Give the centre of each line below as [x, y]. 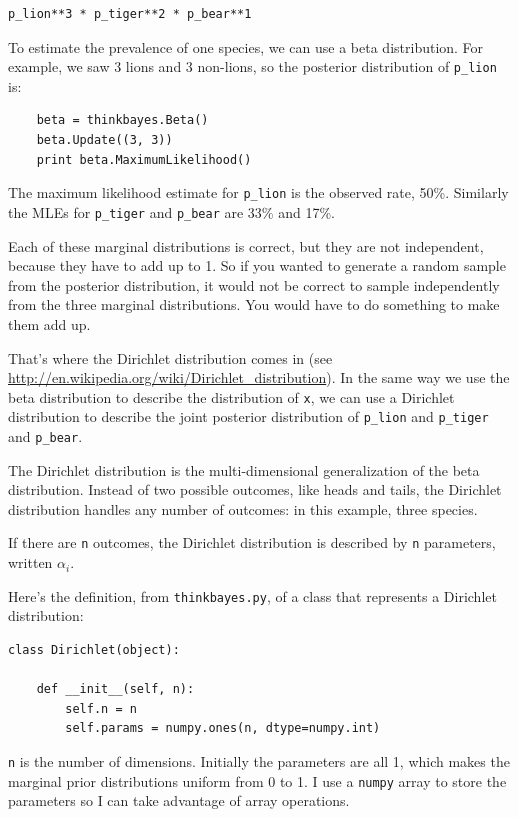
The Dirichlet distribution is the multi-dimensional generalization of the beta [244, 469]
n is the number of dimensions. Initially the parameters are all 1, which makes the [259, 760]
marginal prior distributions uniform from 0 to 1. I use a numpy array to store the [257, 780]
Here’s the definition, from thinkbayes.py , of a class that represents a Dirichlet [252, 595]
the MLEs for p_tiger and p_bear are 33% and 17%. [171, 211]
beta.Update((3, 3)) [104, 140]
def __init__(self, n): [115, 689]
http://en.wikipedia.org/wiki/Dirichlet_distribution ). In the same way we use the [259, 377]
